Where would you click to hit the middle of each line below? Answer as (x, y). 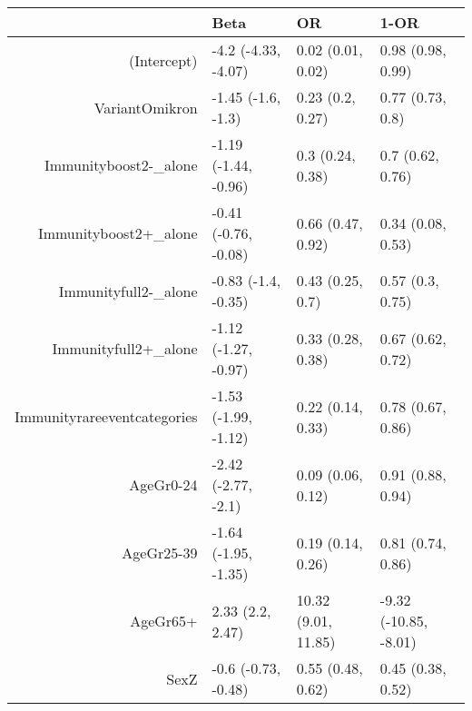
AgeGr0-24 (163, 484)
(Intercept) (163, 60)
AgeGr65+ (164, 621)
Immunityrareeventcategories (106, 416)
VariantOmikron (146, 107)
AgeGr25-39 (160, 553)
